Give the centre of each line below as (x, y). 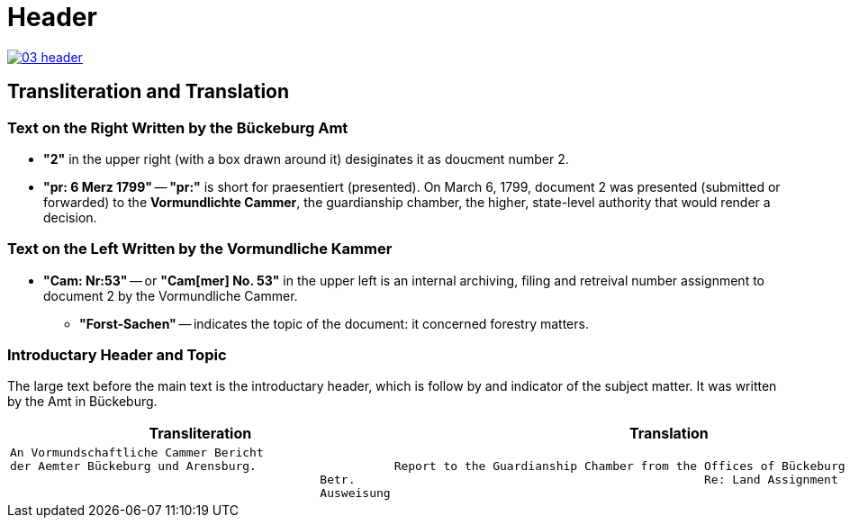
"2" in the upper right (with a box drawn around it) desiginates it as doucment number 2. (306, 158)
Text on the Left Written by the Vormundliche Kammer (200, 249)
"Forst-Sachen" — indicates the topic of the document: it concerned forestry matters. (334, 323)
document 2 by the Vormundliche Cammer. (171, 295)
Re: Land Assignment (771, 480)
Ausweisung (355, 493)
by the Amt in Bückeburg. (82, 402)
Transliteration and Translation (149, 92)
